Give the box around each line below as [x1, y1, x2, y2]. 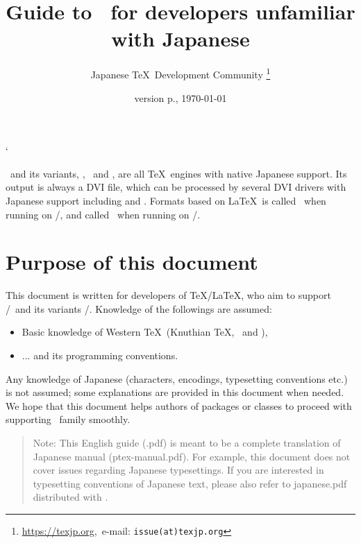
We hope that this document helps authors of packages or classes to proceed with [6, 398, 352, 413]
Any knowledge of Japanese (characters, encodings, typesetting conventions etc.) [6, 371, 348, 386]
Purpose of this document [6, 248, 258, 276]
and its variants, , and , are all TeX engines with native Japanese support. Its [10, 166, 347, 180]
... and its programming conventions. [22, 348, 178, 363]
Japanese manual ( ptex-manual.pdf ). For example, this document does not [33, 449, 351, 463]
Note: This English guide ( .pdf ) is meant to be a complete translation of [33, 436, 341, 449]
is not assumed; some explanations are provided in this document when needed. [6, 385, 344, 399]
